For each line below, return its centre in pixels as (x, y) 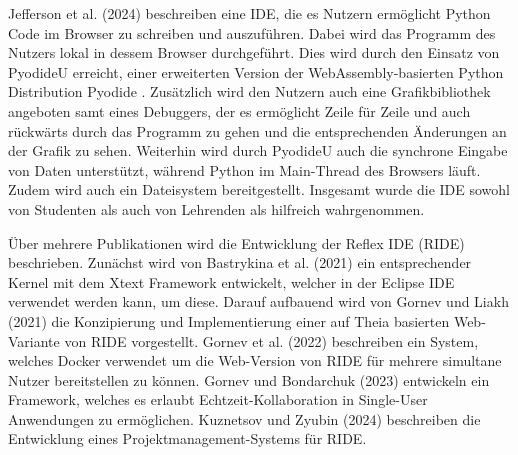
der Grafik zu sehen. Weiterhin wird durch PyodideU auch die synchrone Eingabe (258, 150)
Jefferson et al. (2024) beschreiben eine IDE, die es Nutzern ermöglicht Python (249, 13)
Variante (34, 340)
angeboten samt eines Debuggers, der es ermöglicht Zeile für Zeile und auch (239, 110)
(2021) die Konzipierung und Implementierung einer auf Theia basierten (229, 320)
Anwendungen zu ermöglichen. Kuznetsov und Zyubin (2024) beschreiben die (244, 418)
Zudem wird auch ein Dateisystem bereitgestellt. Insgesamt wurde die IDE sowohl (259, 189)
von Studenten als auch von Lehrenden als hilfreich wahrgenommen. (216, 208)
